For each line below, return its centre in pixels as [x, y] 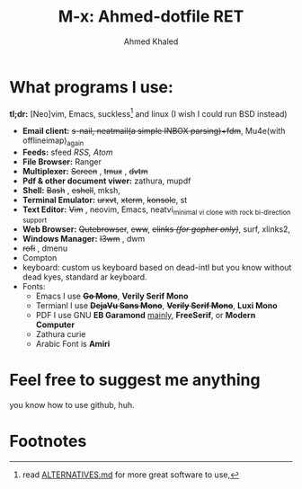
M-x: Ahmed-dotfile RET [151, 17]
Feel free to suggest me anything [135, 380]
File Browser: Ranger [62, 162]
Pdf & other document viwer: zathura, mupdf [107, 181]
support [35, 220]
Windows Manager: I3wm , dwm [84, 238]
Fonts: [34, 286]
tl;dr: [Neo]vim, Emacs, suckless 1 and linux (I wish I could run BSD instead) [148, 112]
